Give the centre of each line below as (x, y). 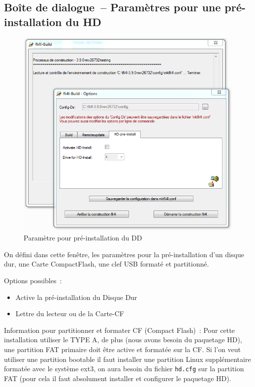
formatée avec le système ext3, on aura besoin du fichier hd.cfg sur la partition (124, 369)
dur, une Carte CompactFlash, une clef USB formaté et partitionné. (107, 264)
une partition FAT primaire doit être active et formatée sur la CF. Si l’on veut (122, 349)
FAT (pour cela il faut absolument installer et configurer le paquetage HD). (118, 378)
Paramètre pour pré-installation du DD (83, 238)
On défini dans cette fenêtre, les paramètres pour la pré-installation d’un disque (124, 254)
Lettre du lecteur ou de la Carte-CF (70, 313)
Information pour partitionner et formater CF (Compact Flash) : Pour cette (119, 330)
